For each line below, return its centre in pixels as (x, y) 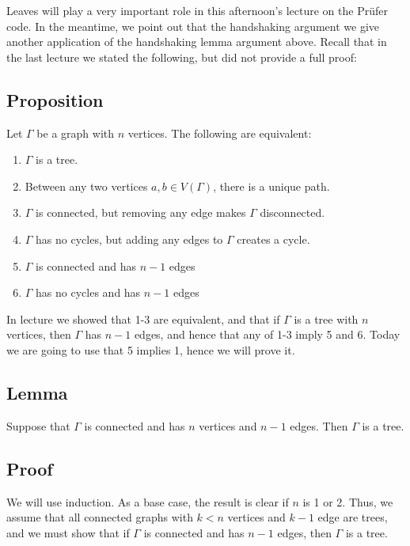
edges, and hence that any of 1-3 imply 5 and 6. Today (267, 334)
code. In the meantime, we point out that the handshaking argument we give (193, 26)
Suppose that (38, 425)
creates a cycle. (273, 239)
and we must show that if (68, 532)
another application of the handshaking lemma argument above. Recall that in (197, 42)
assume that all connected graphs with (100, 517)
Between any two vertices (86, 186)
